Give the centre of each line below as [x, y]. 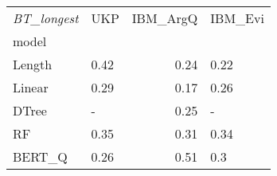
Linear [31, 87]
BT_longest [46, 18]
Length [33, 64]
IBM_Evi [237, 18]
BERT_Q [40, 156]
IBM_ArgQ [165, 18]
